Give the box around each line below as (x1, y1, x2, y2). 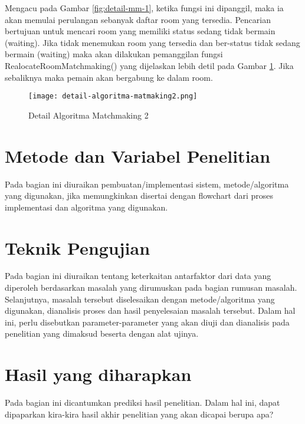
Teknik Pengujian (5, 235, 150, 259)
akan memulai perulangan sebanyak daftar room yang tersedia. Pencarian (5, 13, 271, 25)
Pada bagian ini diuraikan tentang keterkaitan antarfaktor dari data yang (5, 269, 271, 282)
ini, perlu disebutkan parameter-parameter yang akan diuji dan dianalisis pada (5, 315, 290, 328)
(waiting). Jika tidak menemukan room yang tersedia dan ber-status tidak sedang (5, 36, 300, 48)
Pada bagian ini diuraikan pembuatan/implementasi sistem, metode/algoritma (5, 178, 289, 190)
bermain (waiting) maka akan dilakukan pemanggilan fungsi (5, 48, 223, 60)
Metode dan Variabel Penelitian (5, 143, 271, 167)
